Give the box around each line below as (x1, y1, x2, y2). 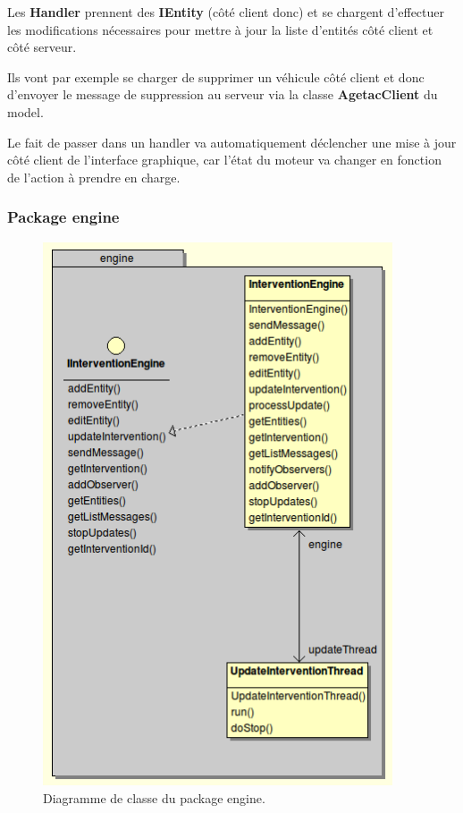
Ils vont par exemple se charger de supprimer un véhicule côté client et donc (7, 67, 425, 86)
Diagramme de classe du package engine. (43, 789, 265, 808)
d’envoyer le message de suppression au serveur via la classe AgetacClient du (7, 85, 438, 104)
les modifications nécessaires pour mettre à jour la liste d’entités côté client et (7, 20, 434, 38)
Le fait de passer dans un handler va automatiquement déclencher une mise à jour (7, 132, 457, 151)
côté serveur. (7, 38, 77, 56)
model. (7, 102, 44, 121)
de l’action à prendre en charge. (7, 167, 181, 186)
